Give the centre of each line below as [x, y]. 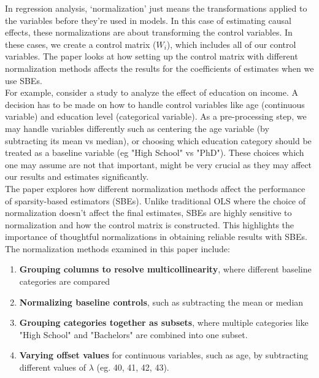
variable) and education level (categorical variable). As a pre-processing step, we [156, 116]
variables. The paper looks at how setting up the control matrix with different [152, 56]
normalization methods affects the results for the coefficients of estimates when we [159, 68]
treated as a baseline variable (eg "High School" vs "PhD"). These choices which [155, 152]
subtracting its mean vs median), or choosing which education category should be [158, 140]
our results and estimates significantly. [77, 176]
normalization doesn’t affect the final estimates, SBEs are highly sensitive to [148, 213]
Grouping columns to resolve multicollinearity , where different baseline [165, 269]
